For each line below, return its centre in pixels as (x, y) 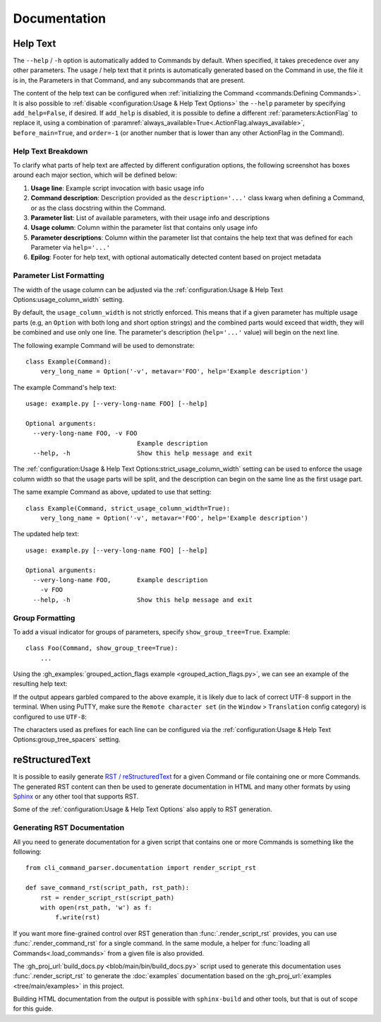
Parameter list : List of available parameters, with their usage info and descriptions (150, 217)
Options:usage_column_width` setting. (68, 299)
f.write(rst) (78, 917)
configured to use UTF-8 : (50, 716)
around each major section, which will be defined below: (95, 175)
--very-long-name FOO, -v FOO (85, 434)
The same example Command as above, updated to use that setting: (112, 492)
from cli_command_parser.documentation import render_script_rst (141, 868)
